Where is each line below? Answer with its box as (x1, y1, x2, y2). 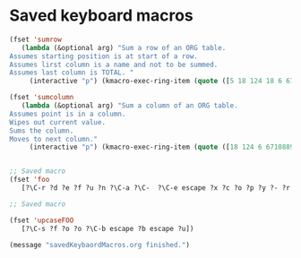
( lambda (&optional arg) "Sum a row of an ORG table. (21, 43, 227, 52)
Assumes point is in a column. (9, 109, 126, 118)
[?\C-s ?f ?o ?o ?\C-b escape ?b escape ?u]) (21, 224, 194, 233)
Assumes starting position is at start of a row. (9, 51, 199, 61)
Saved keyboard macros (9, 5, 194, 26)
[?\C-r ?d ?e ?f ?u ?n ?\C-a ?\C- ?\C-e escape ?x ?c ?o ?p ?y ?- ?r (21, 184, 291, 193)
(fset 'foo (9, 176, 50, 185)
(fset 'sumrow (9, 35, 63, 44)
